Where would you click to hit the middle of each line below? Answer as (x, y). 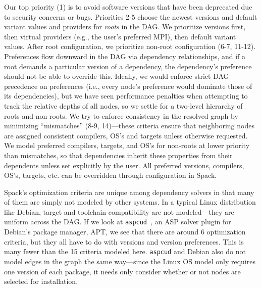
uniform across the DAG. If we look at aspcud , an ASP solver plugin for (118, 222)
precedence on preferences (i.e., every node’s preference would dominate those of (128, 86)
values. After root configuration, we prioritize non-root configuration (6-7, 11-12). (130, 46)
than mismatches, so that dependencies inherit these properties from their (118, 155)
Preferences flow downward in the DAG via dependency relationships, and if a (125, 56)
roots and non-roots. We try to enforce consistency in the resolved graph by (121, 115)
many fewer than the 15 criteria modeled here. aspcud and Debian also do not (125, 251)
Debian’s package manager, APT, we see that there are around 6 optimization (125, 232)
